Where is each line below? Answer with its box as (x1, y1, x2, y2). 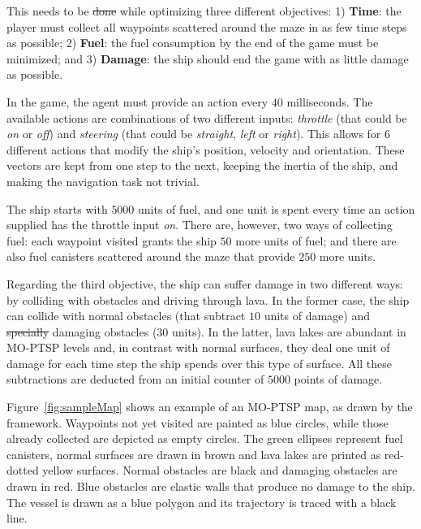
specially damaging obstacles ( (6, 323, 157, 340)
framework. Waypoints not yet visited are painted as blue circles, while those (6, 414, 389, 431)
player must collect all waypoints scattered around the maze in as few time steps (6, 18, 407, 35)
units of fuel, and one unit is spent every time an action (138, 200, 415, 217)
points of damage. (294, 371, 383, 388)
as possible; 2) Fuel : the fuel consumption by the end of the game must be (6, 34, 379, 51)
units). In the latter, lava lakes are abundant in (172, 323, 406, 340)
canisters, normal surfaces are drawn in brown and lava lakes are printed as (6, 445, 381, 462)
